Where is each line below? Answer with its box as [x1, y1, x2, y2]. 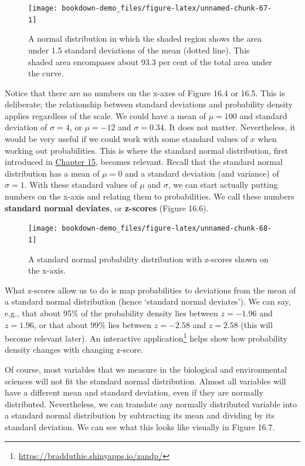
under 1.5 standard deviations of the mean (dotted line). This [28, 43, 250, 56]
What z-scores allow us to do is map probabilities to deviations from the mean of [5, 283, 296, 296]
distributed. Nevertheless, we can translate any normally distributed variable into [5, 397, 297, 410]
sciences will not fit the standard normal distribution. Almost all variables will [5, 374, 286, 387]
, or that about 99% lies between [34, 318, 152, 330]
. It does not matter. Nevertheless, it [164, 121, 296, 133]
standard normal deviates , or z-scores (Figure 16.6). [5, 201, 209, 214]
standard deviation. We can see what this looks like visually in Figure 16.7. [5, 420, 275, 433]
